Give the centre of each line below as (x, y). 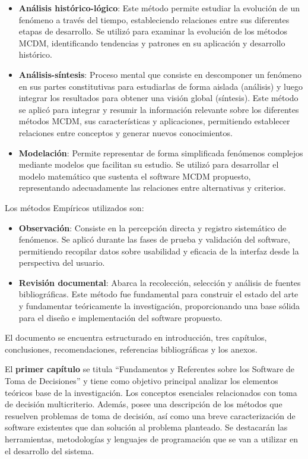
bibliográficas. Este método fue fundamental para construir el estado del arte (158, 294)
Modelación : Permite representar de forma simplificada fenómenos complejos (161, 153)
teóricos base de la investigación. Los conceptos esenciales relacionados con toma (151, 392)
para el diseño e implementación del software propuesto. (120, 317)
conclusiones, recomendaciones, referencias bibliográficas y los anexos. (131, 349)
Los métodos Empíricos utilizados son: (74, 207)
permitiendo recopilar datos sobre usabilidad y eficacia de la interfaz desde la (159, 251)
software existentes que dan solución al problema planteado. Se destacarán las (146, 427)
